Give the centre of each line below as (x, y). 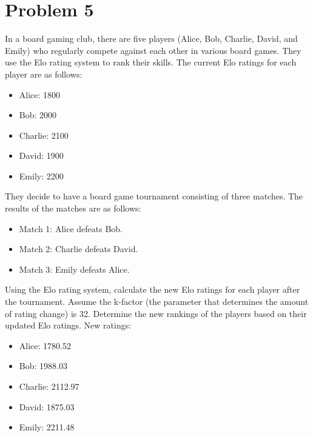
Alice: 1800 (40, 94)
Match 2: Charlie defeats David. (79, 249)
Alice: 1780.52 (45, 345)
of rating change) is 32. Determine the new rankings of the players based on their (156, 313)
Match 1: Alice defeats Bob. (71, 228)
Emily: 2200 (41, 175)
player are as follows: (44, 74)
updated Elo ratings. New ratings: (68, 325)
